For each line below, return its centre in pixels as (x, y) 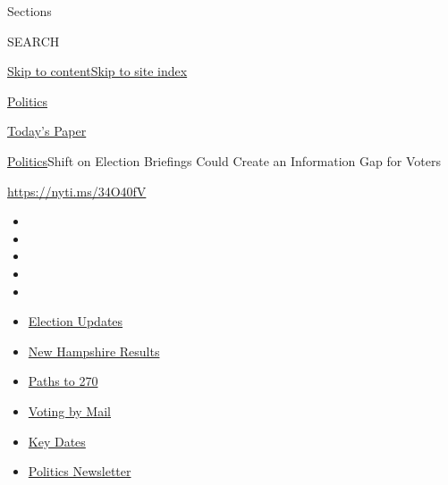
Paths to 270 (63, 381)
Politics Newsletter (80, 471)
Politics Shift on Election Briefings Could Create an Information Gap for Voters (224, 160)
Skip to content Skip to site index (97, 71)
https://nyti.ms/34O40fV (77, 191)
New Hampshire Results (94, 351)
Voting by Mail (69, 410)
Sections (30, 11)
